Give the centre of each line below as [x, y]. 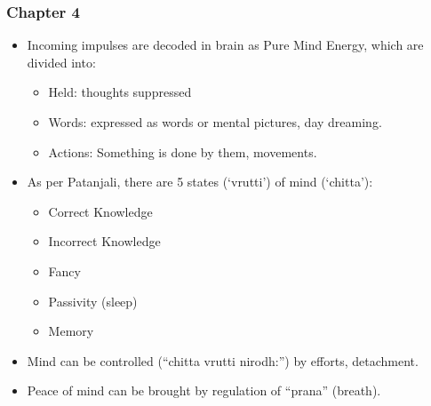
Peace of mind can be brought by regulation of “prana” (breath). [204, 390]
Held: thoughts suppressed [120, 92]
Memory [71, 331]
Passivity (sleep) [93, 301]
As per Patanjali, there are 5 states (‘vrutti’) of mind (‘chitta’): [200, 182]
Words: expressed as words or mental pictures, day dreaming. [215, 122]
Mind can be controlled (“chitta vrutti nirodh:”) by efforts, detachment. [223, 360]
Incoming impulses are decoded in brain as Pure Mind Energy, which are [225, 45]
